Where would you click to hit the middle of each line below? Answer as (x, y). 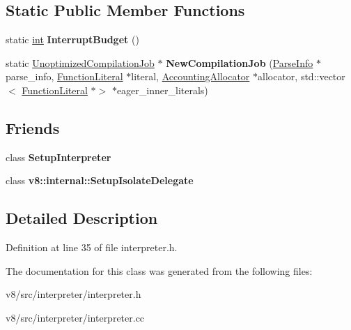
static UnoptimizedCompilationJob (80, 62)
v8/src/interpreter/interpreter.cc (75, 317)
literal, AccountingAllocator (190, 76)
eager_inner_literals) (162, 90)
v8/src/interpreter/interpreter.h (73, 294)
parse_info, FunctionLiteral (64, 76)
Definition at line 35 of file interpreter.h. (92, 247)
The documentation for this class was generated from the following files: (159, 270)
